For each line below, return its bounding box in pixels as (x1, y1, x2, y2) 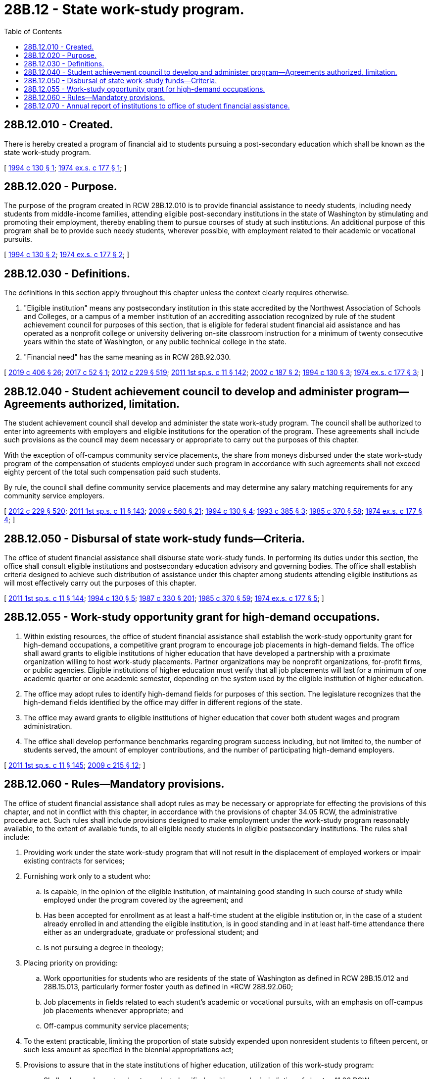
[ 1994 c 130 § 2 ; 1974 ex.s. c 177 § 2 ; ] (4, 250, 130, 259)
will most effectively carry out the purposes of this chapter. (4, 578, 196, 587)
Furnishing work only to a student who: (24, 871, 151, 880)
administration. (24, 721, 72, 730)
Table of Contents (4, 27, 62, 36)
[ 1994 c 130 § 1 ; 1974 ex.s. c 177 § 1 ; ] (4, 163, 127, 172)
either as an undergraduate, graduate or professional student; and (44, 927, 259, 936)
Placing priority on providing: (24, 958, 118, 967)
